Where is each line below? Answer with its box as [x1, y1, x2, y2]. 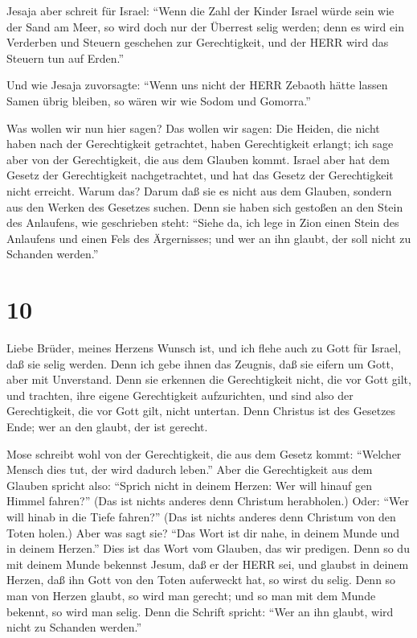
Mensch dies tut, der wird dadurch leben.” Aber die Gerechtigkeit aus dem [6, 461, 373, 478]
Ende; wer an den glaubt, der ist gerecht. [6, 418, 208, 434]
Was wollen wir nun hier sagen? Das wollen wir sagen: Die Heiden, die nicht [6, 119, 380, 136]
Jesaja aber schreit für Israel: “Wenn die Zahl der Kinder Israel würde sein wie [6, 2, 395, 19]
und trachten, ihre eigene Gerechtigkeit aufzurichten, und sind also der [6, 386, 354, 403]
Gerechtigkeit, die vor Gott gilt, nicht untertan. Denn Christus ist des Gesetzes [6, 402, 396, 419]
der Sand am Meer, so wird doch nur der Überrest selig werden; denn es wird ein [6, 18, 404, 35]
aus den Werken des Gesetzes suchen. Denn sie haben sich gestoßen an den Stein [6, 198, 403, 215]
